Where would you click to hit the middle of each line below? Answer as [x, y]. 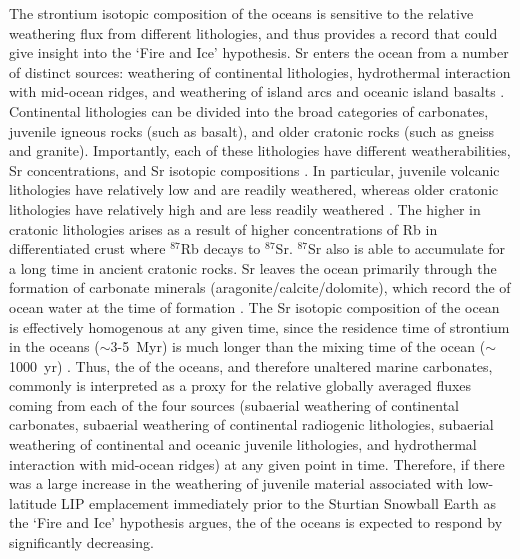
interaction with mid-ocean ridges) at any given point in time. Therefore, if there [257, 463]
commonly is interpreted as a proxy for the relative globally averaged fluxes [240, 385]
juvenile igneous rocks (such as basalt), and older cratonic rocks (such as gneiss [252, 130]
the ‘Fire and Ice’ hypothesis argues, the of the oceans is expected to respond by [256, 522]
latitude [33, 502]
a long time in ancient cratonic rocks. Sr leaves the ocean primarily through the [253, 267]
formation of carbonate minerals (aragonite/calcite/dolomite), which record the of [260, 287]
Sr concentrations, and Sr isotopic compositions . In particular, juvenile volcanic [254, 169]
